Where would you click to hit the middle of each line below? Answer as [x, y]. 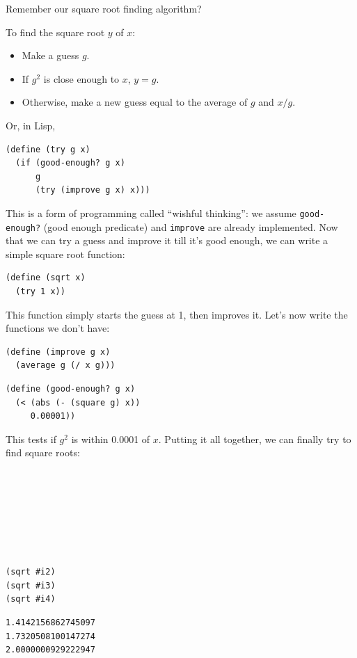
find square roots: [43, 452]
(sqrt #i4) [31, 599]
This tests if [31, 439]
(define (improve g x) [58, 352]
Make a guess [50, 55]
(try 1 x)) [40, 292]
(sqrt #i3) [31, 585]
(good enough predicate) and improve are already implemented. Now [191, 226]
